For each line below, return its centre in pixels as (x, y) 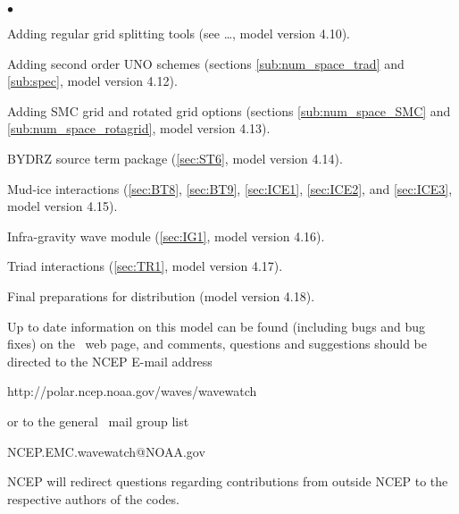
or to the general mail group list (98, 421)
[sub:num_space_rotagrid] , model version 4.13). (139, 128)
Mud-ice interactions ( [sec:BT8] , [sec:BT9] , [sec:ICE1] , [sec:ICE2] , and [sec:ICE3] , (230, 188)
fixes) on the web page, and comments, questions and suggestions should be (217, 344)
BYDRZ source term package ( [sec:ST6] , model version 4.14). (175, 158)
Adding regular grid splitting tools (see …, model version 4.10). (179, 33)
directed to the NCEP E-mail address (110, 361)
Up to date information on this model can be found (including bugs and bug (217, 326)
